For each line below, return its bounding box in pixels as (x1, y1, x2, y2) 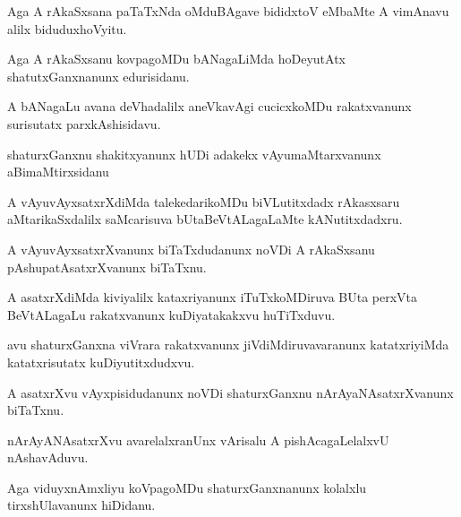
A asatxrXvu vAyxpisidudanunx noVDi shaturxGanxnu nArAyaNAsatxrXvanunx (7, 383, 454, 401)
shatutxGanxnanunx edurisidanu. (7, 66, 190, 85)
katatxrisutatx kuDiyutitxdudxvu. (7, 352, 195, 371)
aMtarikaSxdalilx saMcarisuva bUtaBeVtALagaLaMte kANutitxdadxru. (7, 210, 403, 228)
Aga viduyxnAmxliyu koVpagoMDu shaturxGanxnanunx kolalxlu (7, 478, 367, 496)
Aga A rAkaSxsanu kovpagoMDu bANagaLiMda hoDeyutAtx (7, 49, 346, 68)
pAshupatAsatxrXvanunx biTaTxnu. (7, 257, 207, 276)
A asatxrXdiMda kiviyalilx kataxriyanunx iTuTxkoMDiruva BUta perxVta (7, 288, 418, 306)
